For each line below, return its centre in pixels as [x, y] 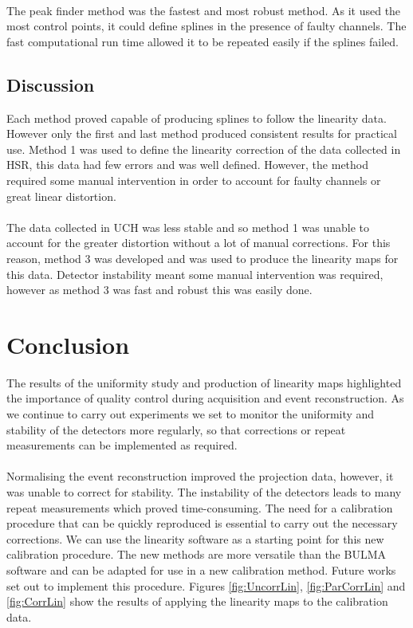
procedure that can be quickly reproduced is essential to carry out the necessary [202, 523]
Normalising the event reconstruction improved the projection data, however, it [200, 476]
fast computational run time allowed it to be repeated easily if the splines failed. [203, 41]
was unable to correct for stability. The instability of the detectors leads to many [204, 491]
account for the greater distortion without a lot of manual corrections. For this [199, 243]
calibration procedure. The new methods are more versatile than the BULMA [196, 554]
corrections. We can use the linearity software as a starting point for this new [195, 538]
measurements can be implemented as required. [122, 445]
